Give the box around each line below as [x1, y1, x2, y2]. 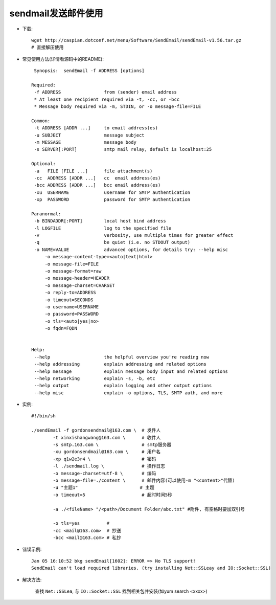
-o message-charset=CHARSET [44, 282, 115, 288]
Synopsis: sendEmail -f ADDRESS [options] [34, 68, 145, 74]
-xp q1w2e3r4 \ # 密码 [53, 456, 156, 462]
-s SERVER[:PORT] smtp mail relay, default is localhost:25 [34, 146, 212, 152]
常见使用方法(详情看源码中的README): [22, 56, 104, 62]
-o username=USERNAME [44, 304, 99, 309]
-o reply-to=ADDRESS [44, 289, 97, 296]
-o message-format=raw [44, 268, 102, 274]
